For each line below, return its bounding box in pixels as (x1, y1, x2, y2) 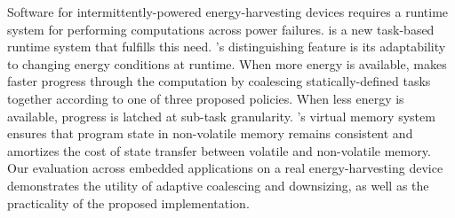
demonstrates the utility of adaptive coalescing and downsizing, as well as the (7, 175, 429, 194)
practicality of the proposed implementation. (7, 193, 250, 212)
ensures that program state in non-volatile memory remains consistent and (7, 124, 413, 143)
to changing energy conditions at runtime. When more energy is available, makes (7, 54, 447, 73)
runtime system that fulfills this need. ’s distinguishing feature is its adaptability (7, 37, 446, 56)
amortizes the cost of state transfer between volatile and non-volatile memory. (7, 141, 431, 160)
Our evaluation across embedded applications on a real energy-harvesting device (7, 159, 443, 177)
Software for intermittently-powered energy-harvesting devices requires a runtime (7, 3, 449, 20)
